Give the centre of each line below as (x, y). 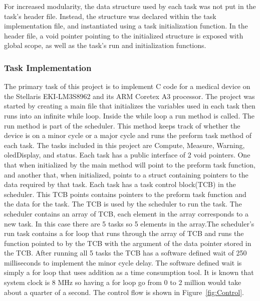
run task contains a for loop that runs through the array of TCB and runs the (124, 233)
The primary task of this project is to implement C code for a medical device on (127, 86)
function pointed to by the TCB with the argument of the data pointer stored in (128, 243)
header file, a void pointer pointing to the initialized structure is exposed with (124, 35)
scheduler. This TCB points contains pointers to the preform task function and (125, 194)
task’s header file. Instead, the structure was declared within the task (110, 16)
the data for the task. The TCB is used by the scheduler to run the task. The (123, 204)
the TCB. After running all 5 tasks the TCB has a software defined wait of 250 (125, 253)
